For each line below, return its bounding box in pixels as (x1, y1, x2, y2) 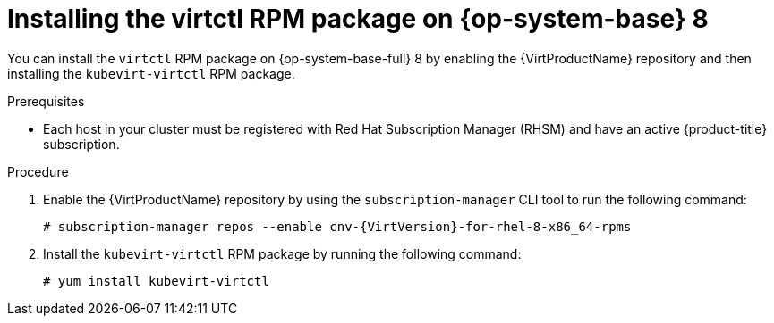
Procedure (7, 163, 69, 179)
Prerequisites (7, 93, 85, 109)
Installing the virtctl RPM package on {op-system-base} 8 (7, 4, 709, 34)
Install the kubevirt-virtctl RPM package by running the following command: (43, 245, 522, 261)
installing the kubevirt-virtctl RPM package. (7, 65, 295, 81)
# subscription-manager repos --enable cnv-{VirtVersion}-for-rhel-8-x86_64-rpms (43, 219, 632, 234)
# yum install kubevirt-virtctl (43, 273, 269, 288)
